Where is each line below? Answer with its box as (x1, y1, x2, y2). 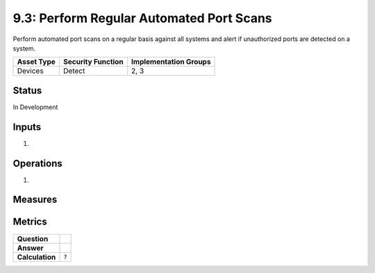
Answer (17, 243, 44, 253)
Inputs (12, 121, 42, 133)
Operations (12, 157, 62, 169)
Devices (17, 66, 44, 76)
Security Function (63, 57, 124, 67)
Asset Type (17, 57, 56, 67)
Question (17, 233, 49, 243)
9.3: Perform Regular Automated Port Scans (12, 10, 272, 26)
